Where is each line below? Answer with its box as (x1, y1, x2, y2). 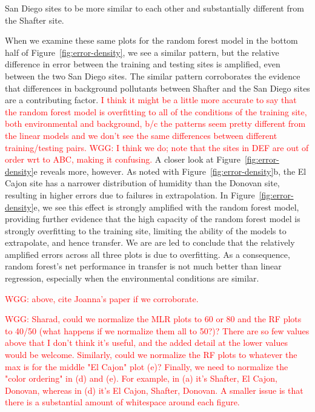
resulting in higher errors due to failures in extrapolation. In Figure (5, 188, 255, 201)
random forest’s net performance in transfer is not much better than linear (5, 260, 282, 272)
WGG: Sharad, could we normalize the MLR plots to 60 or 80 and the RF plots (5, 312, 302, 325)
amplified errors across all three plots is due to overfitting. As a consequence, (5, 248, 290, 260)
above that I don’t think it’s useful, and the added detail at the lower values (5, 336, 288, 349)
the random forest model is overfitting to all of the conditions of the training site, (5, 105, 307, 118)
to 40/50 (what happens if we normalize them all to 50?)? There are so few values (5, 324, 310, 337)
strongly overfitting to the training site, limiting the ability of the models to (5, 224, 287, 237)
